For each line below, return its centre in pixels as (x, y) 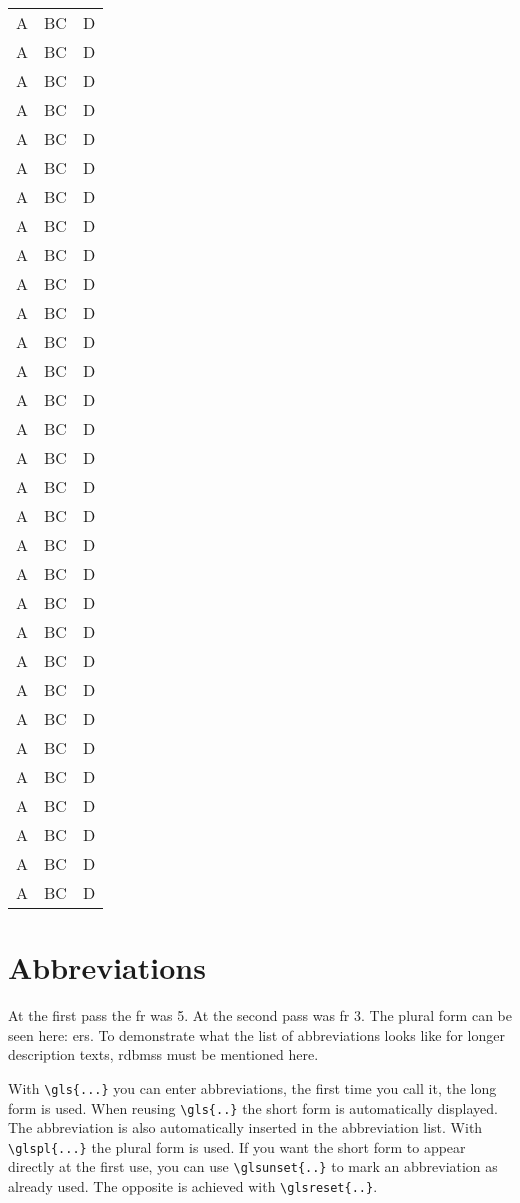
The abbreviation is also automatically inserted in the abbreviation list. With (245, 1127)
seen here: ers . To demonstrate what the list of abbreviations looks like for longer (256, 1034)
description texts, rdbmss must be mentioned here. (163, 1054)
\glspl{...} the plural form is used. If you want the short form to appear (237, 1146)
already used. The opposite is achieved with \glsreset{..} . (193, 1186)
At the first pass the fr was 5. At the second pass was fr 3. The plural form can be (260, 1015)
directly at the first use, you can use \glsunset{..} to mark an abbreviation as (253, 1166)
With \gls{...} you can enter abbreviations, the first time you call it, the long (252, 1087)
